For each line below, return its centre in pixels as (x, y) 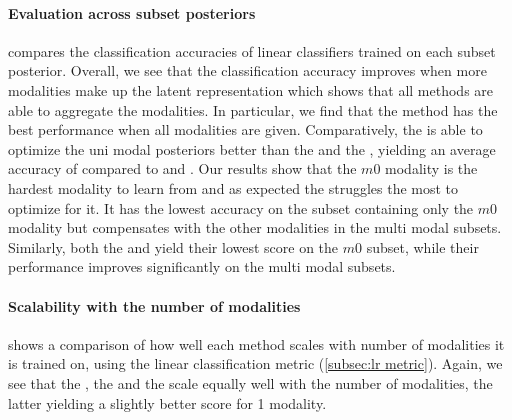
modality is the (431, 168)
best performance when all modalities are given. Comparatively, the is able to (245, 129)
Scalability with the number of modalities (154, 305)
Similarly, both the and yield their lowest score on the (173, 246)
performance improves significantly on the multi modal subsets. (202, 266)
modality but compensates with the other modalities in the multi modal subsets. (255, 227)
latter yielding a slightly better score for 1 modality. (167, 402)
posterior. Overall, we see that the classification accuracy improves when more (247, 70)
